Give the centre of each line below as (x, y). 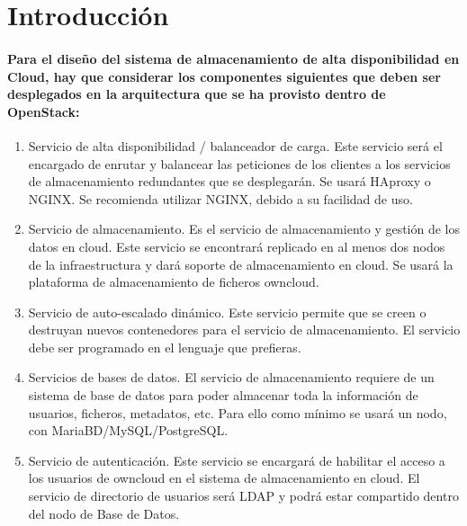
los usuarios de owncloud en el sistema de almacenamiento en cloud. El (224, 478)
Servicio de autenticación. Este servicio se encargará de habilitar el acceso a (237, 460)
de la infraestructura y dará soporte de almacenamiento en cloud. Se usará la (241, 264)
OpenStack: (44, 111)
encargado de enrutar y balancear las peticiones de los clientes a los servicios (239, 163)
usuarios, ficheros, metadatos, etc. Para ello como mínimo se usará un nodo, (238, 412)
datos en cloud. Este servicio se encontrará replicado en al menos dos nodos (237, 246)
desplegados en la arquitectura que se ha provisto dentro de (197, 94)
